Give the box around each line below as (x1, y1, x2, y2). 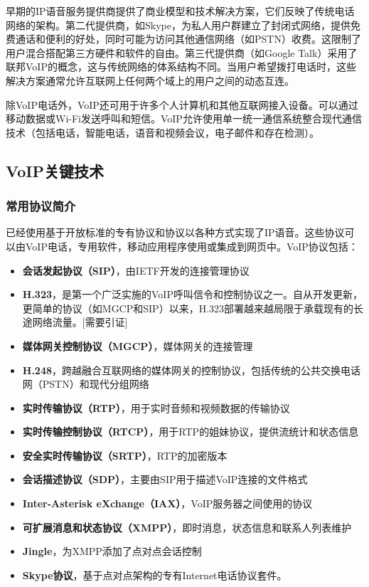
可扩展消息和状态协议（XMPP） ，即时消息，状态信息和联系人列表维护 (22, 519, 352, 534)
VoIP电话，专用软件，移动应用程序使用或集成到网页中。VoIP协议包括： (25, 238, 358, 253)
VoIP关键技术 (6, 159, 104, 181)
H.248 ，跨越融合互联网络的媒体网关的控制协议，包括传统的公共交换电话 (22, 362, 361, 377)
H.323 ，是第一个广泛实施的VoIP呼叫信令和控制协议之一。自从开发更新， (22, 287, 363, 302)
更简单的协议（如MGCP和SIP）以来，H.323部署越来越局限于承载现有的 (22, 300, 354, 315)
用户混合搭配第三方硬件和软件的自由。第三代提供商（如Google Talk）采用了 (6, 45, 358, 60)
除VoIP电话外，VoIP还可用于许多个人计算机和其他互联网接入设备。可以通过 (6, 97, 358, 112)
